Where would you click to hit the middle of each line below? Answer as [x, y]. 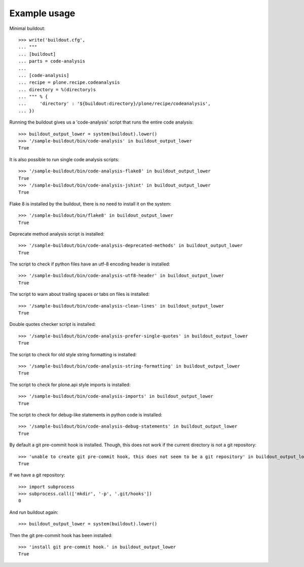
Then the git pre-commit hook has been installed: [61, 535]
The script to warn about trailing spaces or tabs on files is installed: [80, 294]
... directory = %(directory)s [57, 89]
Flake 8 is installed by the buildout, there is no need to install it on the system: [90, 204]
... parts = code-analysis [52, 61]
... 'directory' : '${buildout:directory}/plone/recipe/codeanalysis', [115, 104]
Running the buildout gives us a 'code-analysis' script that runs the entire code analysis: [101, 122]
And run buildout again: [34, 512]
